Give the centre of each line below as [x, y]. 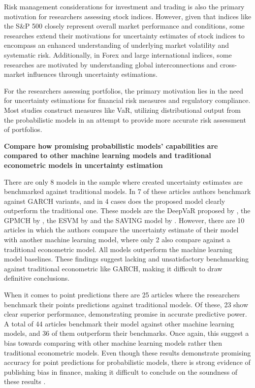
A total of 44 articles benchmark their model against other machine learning [119, 323]
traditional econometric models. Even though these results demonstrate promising [127, 352]
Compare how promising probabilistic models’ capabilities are [111, 145]
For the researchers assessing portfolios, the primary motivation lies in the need [124, 90]
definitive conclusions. [37, 278]
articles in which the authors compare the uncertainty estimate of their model [121, 230]
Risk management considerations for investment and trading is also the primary [124, 6]
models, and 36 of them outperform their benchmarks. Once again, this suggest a [127, 333]
